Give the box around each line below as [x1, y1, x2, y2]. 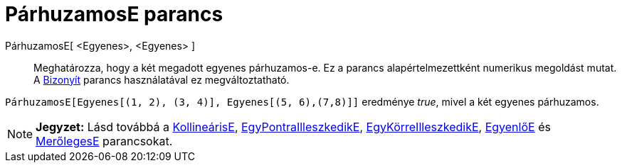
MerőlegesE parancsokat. [36, 133, 173, 148]
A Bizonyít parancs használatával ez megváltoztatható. [33, 73, 290, 86]
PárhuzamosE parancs [5, 2, 223, 26]
